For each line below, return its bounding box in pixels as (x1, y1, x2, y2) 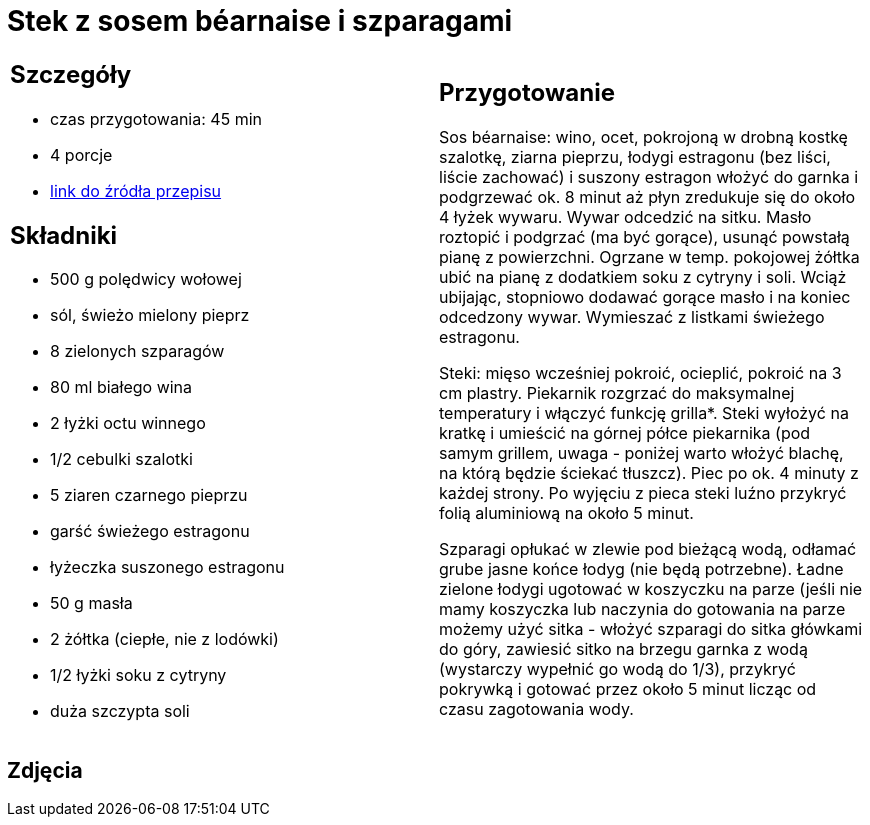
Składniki (10, 220, 118, 250)
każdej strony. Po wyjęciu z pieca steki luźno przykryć (439, 483, 847, 504)
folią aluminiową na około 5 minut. (439, 503, 694, 524)
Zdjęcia (7, 757, 83, 783)
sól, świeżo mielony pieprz (50, 305, 250, 326)
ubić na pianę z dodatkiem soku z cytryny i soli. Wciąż (439, 267, 847, 288)
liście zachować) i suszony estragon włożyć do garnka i (439, 167, 859, 188)
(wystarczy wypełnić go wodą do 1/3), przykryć (439, 659, 796, 680)
